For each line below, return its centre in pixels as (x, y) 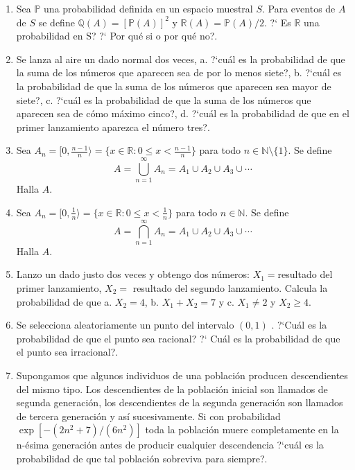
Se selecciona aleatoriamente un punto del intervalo (125, 325)
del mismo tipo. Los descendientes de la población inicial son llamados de (172, 389)
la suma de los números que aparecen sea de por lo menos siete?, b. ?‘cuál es (179, 72)
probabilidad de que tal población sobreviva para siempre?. (142, 458)
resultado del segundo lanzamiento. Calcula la (230, 288)
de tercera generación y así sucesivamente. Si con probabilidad (148, 416)
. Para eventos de (299, 8)
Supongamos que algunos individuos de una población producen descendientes (182, 375)
